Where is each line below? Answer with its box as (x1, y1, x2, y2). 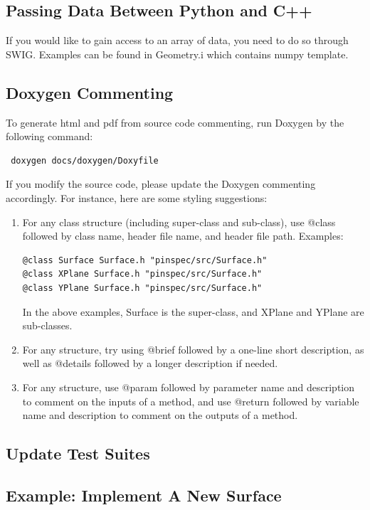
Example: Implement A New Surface (6, 484, 282, 506)
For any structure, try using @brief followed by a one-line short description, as (22, 341, 364, 356)
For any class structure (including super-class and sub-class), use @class (22, 214, 336, 229)
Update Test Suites (6, 442, 150, 464)
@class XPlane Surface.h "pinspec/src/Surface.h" (22, 269, 263, 280)
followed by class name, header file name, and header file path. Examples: (22, 228, 344, 243)
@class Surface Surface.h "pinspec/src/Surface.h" (22, 255, 268, 265)
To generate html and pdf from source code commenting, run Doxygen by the (6, 115, 344, 129)
